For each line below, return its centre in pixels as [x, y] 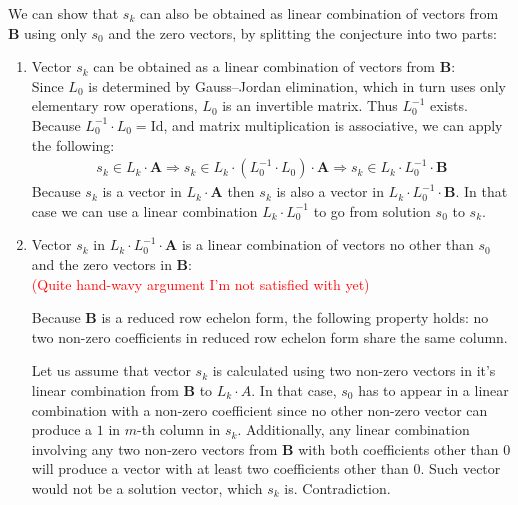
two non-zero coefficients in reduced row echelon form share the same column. [269, 336]
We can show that [63, 13]
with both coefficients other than [398, 448]
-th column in [179, 429]
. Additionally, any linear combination [353, 429]
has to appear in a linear [433, 389]
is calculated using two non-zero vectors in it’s [354, 370]
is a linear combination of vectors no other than [327, 244]
